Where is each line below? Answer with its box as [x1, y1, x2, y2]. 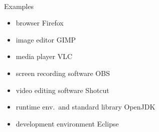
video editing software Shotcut [16, 84, 109, 95]
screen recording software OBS [16, 67, 110, 78]
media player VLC [16, 51, 73, 61]
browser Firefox [16, 17, 64, 28]
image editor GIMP [16, 34, 76, 44]
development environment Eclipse [16, 118, 119, 128]
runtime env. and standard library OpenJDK [16, 101, 155, 112]
